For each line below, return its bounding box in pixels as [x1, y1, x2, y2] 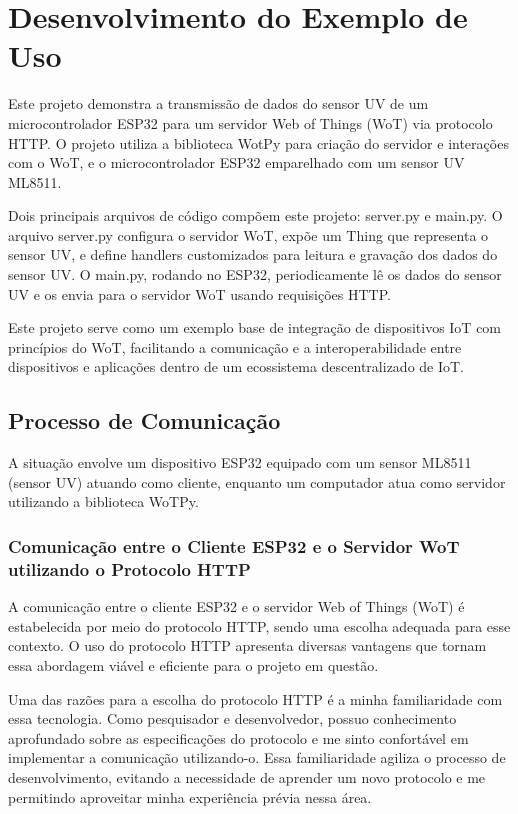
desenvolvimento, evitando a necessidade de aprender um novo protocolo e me [8, 766, 486, 787]
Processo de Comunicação [8, 405, 281, 436]
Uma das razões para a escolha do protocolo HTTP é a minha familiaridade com [8, 688, 503, 709]
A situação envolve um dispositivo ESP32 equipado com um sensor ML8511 [8, 452, 472, 473]
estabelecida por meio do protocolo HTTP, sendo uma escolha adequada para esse [8, 615, 511, 636]
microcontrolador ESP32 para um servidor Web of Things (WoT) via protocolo [8, 112, 493, 133]
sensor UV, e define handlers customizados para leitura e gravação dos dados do [8, 244, 498, 265]
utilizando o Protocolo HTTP [8, 556, 251, 581]
